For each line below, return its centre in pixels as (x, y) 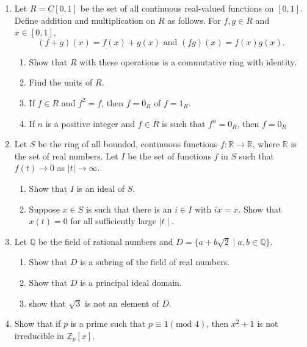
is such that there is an (129, 209)
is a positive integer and (90, 123)
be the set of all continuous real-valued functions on (177, 8)
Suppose (44, 209)
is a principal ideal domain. (131, 282)
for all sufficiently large (114, 221)
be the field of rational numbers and (106, 241)
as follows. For (194, 20)
